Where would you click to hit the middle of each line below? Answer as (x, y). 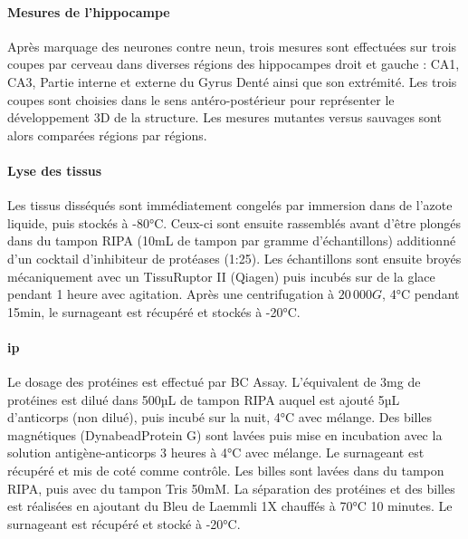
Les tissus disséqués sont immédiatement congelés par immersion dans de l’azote (230, 205)
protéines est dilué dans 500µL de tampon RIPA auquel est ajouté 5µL (204, 399)
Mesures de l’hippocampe (89, 11)
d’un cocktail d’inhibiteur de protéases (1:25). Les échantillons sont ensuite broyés (234, 258)
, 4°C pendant (421, 294)
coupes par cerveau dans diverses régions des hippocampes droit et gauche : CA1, (234, 64)
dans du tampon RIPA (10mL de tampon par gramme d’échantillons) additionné (232, 241)
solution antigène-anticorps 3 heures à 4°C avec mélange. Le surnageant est (216, 452)
